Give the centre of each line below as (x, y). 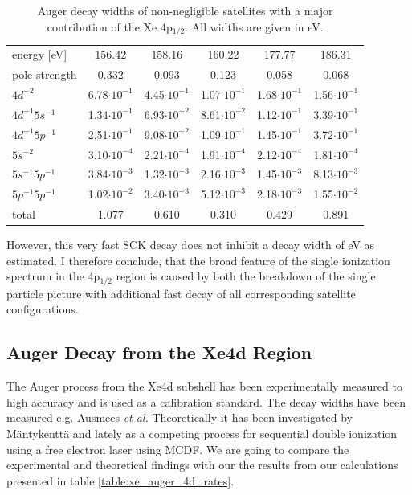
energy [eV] (40, 54)
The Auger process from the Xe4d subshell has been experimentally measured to (204, 386)
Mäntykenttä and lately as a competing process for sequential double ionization (202, 433)
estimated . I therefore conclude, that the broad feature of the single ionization (198, 260)
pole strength (45, 74)
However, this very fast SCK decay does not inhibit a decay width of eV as (191, 245)
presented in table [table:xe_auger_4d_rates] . (120, 480)
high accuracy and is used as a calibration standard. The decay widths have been (206, 401)
